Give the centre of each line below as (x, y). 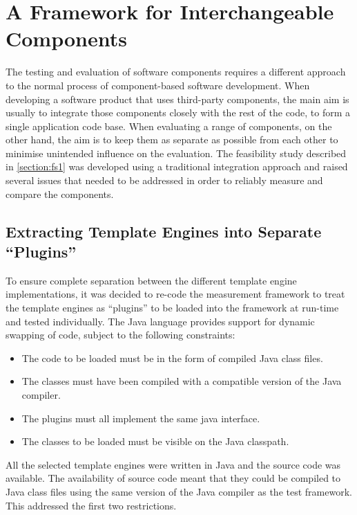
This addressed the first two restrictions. (91, 505)
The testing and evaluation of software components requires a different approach (176, 72)
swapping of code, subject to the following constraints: (120, 335)
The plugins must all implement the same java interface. (141, 418)
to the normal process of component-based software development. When (158, 85)
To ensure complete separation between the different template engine (151, 280)
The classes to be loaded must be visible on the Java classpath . (155, 441)
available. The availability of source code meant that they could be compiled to (173, 478)
